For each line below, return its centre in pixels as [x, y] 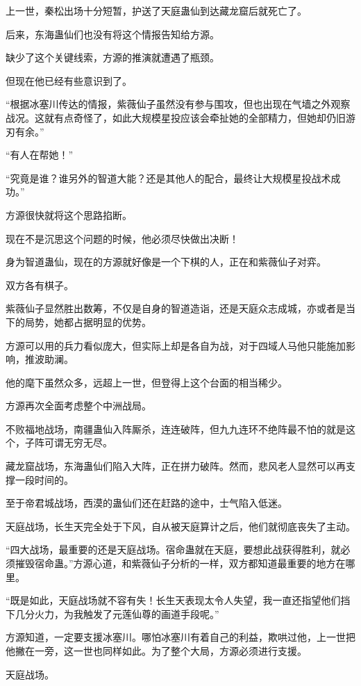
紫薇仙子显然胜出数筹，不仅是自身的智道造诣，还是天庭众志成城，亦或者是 [176, 308]
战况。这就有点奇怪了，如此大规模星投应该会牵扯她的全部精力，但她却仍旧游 [180, 117]
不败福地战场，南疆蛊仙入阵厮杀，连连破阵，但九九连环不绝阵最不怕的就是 [176, 428]
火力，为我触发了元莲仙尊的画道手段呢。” [127, 613]
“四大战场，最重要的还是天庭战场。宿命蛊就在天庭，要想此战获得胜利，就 [173, 549]
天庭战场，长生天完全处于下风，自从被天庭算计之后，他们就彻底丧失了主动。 [180, 526]
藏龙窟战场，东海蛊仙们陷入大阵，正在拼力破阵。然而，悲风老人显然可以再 [176, 466]
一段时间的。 [44, 479]
